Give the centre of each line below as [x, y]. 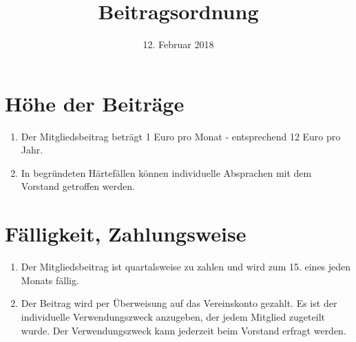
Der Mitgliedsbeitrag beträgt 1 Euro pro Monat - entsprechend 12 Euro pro [181, 136]
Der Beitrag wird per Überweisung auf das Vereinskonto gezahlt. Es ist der [179, 303]
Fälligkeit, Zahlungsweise [126, 234]
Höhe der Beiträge [95, 103]
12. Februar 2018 [178, 44]
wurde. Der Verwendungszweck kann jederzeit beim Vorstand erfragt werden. [184, 330]
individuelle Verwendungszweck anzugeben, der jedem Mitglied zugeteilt [173, 316]
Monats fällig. [50, 280]
